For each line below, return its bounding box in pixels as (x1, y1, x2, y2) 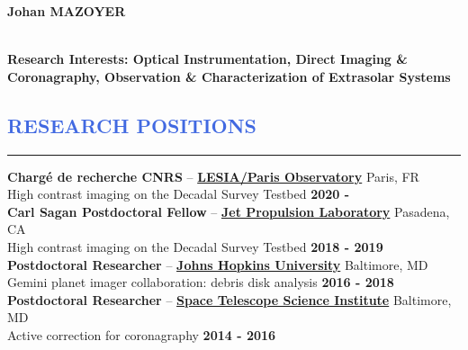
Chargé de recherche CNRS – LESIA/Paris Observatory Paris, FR (7, 166, 419, 185)
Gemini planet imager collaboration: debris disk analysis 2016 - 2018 (7, 273, 394, 292)
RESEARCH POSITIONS (7, 111, 257, 139)
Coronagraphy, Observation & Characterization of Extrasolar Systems (7, 67, 451, 85)
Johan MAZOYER (7, 2, 126, 20)
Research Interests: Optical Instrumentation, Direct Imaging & (7, 49, 408, 68)
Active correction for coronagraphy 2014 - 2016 (7, 325, 276, 344)
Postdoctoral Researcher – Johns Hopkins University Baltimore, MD (7, 255, 428, 274)
